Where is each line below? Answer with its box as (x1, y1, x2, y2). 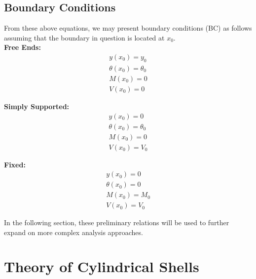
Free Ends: (4, 42, 41, 52)
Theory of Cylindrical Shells (4, 256, 199, 276)
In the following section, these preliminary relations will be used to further (4, 217, 229, 228)
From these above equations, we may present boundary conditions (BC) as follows (4, 23, 252, 33)
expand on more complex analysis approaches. (4, 227, 143, 237)
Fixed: (4, 159, 26, 169)
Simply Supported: (4, 101, 70, 111)
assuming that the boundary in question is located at (4, 32, 165, 42)
